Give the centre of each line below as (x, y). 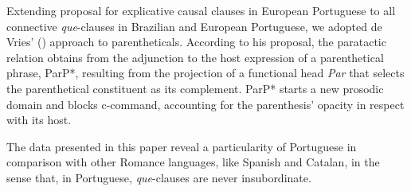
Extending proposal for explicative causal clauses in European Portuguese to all (201, 10)
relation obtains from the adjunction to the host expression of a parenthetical (195, 57)
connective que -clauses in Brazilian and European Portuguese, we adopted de (194, 26)
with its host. (39, 120)
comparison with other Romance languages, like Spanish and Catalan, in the (193, 162)
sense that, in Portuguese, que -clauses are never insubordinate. (159, 177)
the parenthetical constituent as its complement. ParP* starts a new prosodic (195, 88)
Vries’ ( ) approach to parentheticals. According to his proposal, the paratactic (196, 42)
